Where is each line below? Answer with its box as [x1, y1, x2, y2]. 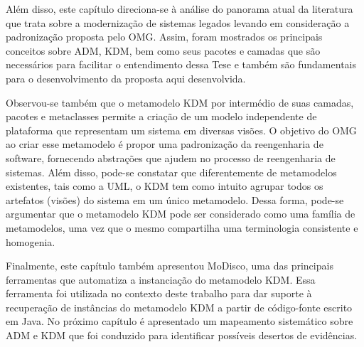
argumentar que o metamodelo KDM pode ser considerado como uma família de [6, 206, 355, 221]
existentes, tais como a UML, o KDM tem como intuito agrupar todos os [6, 178, 323, 193]
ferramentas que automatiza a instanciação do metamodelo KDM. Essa [6, 272, 316, 287]
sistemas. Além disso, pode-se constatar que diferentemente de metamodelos [6, 164, 337, 179]
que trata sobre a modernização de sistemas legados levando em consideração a [6, 15, 350, 30]
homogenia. [6, 234, 55, 249]
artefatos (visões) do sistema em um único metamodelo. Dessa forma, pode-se [6, 192, 344, 207]
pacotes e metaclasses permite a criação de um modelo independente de [6, 109, 317, 124]
